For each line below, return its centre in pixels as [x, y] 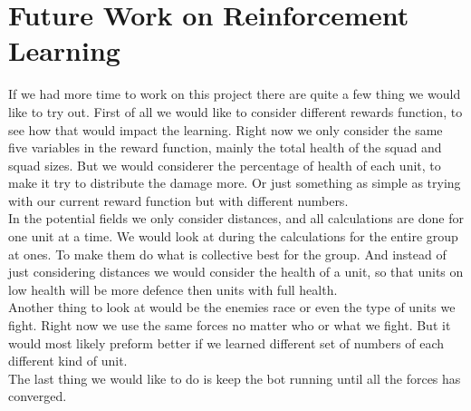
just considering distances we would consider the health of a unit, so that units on [236, 272]
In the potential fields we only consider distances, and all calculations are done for [236, 218]
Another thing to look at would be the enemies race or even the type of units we [232, 307]
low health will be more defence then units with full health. [173, 289]
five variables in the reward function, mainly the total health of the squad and [225, 147]
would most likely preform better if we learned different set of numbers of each [226, 342]
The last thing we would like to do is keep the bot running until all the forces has [235, 378]
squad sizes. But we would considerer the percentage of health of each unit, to [225, 165]
